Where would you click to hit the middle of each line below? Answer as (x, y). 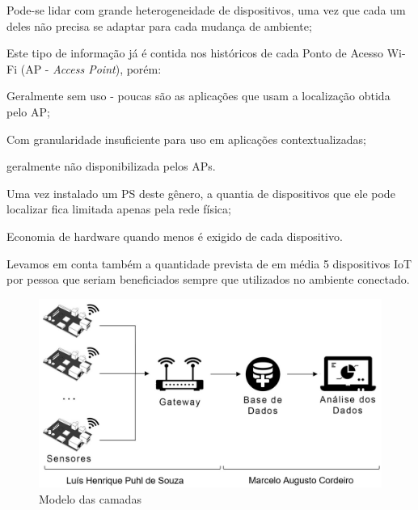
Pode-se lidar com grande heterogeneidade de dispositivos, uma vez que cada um (206, 10)
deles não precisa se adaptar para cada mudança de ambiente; (159, 25)
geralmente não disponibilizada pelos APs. (111, 166)
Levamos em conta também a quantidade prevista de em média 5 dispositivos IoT (209, 263)
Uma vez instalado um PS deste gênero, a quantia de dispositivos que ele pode (201, 193)
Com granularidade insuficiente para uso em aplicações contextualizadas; (186, 139)
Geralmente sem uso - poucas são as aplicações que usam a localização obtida (198, 96)
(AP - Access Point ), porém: (91, 68)
